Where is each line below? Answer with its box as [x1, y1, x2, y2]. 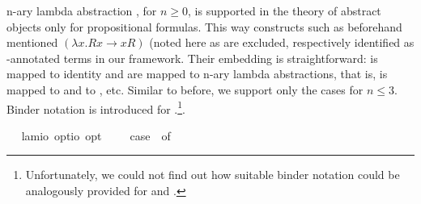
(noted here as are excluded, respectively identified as [149, 34, 415, 51]
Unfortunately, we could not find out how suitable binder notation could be [25, 166, 400, 183]
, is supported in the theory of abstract [188, 2, 381, 19]
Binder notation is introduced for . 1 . [6, 98, 185, 117]
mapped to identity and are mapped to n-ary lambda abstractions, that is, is [6, 65, 388, 82]
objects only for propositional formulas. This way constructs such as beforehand [6, 18, 402, 35]
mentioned [6, 34, 58, 51]
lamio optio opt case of [21, 127, 171, 144]
